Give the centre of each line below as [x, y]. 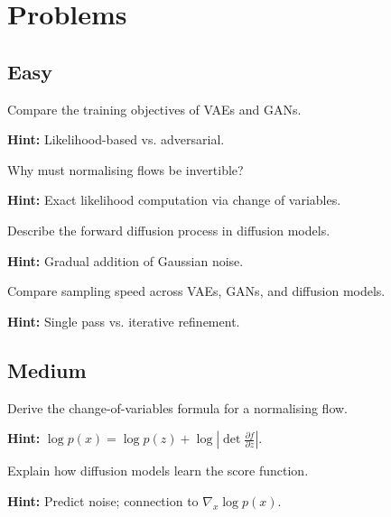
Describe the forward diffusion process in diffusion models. [169, 230]
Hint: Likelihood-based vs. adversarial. [116, 139]
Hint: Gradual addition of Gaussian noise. [126, 260]
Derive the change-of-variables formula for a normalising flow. [177, 407]
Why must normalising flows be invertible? [126, 169]
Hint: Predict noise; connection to [103, 500]
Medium [47, 369]
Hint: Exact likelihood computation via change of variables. [174, 200]
